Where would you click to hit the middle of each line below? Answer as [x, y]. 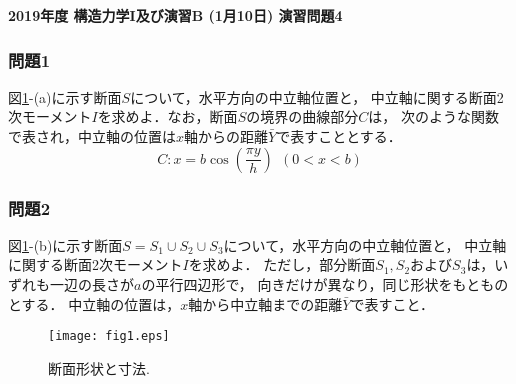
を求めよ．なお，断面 [167, 116]
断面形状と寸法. [99, 367]
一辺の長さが [91, 284]
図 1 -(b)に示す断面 [65, 244]
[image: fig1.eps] [109, 336]
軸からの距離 [226, 136]
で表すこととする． [339, 136]
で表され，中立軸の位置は [92, 136]
